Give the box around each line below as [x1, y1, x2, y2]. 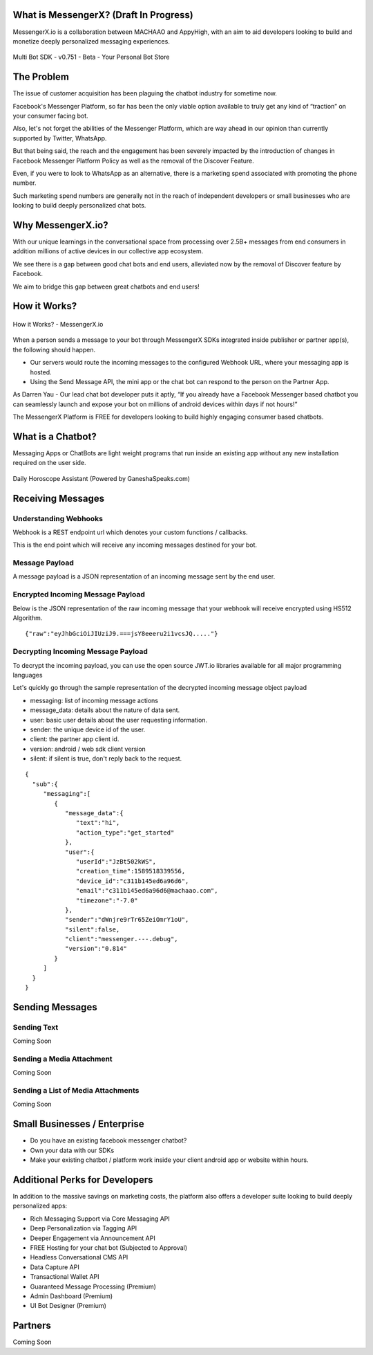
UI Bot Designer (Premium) [30, 1302, 107, 1310]
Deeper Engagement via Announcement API [30, 1234, 155, 1242]
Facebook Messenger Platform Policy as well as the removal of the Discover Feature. [12, 156, 255, 165]
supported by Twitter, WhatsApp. [12, 134, 107, 142]
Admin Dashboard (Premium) [30, 1291, 113, 1300]
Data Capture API [30, 1263, 79, 1271]
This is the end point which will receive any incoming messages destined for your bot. [12, 540, 257, 549]
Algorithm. [12, 614, 43, 622]
